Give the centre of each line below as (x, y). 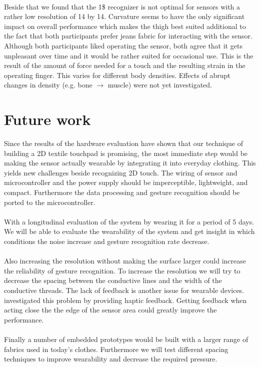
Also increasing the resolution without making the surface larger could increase (125, 261)
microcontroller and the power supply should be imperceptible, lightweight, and (126, 182)
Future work (47, 119)
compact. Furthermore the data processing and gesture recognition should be (122, 192)
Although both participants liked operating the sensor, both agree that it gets (123, 45)
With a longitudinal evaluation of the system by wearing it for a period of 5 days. (129, 221)
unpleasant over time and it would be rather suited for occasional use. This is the (129, 55)
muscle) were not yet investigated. (160, 85)
